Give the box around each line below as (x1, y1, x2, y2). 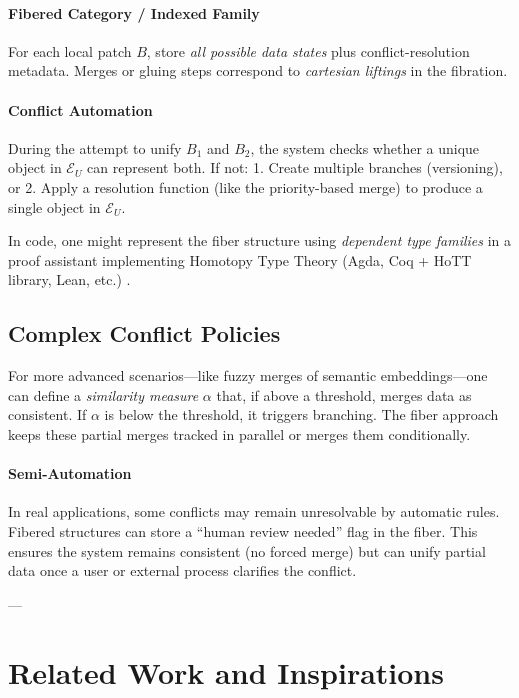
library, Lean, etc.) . (8, 269, 131, 290)
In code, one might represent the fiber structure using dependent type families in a (8, 230, 511, 251)
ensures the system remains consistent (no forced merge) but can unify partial (8, 540, 486, 561)
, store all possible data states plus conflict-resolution (146, 40, 470, 61)
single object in (8, 196, 101, 217)
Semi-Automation (8, 463, 132, 484)
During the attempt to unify (8, 137, 182, 158)
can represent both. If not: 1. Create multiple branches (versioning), (87, 157, 503, 178)
